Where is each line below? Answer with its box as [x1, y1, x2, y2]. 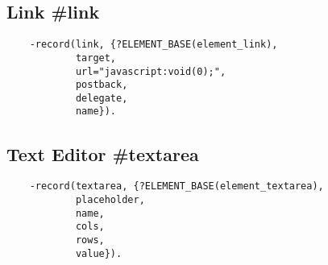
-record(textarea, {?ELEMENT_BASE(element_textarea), [29, 180, 324, 193]
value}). [75, 247, 122, 259]
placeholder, [75, 194, 145, 205]
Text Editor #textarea [6, 141, 199, 166]
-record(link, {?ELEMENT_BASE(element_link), [29, 39, 278, 51]
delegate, [75, 92, 128, 104]
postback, [75, 79, 128, 91]
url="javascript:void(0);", [75, 65, 226, 77]
